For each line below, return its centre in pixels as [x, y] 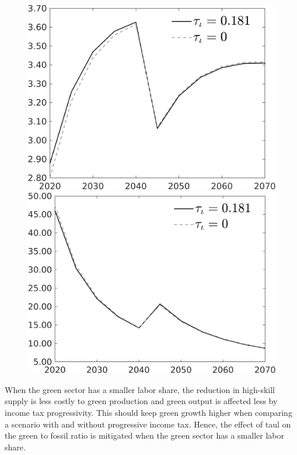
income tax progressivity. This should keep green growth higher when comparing [148, 413]
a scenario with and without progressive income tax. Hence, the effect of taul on [148, 424]
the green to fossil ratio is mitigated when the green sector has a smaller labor [144, 435]
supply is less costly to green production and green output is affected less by [141, 401]
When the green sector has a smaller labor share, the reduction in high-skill [140, 389]
